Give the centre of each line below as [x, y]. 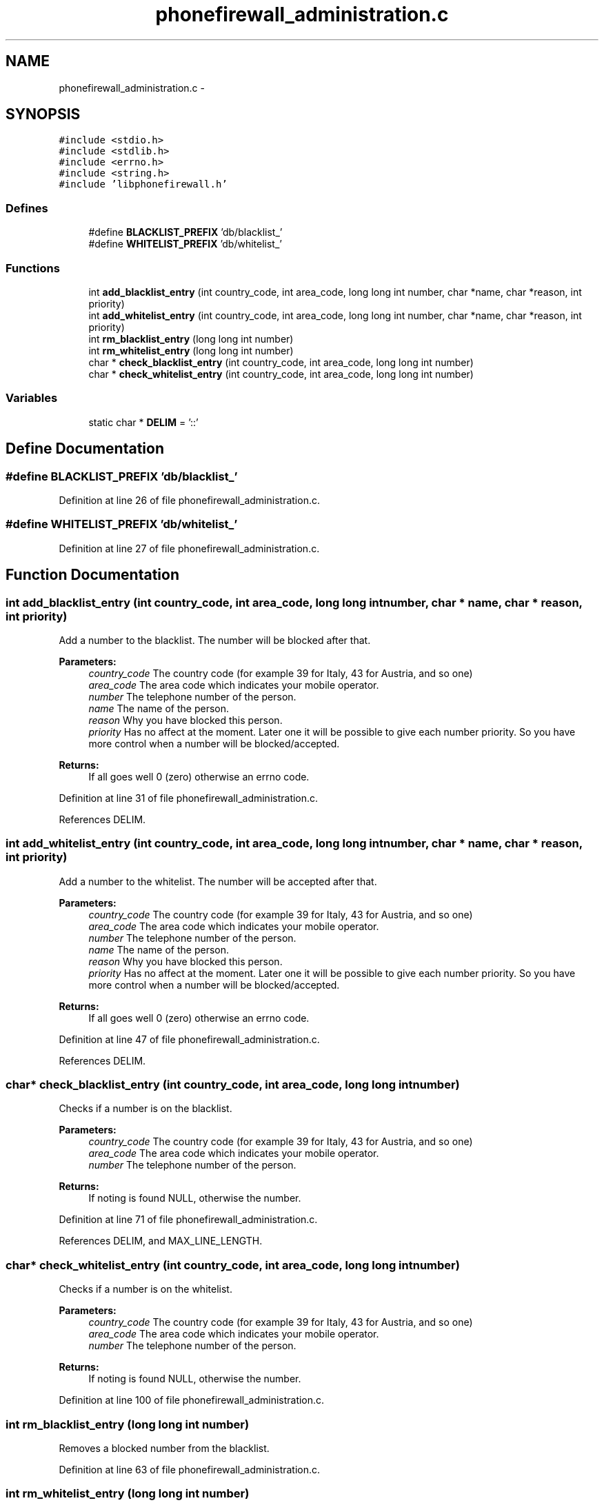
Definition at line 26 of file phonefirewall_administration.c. [189, 500]
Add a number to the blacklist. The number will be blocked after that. [215, 640]
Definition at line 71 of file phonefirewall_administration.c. [188, 1220]
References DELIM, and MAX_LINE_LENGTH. [161, 1241]
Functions [33, 268]
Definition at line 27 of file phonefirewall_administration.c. [189, 548]
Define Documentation [85, 449]
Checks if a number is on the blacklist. [145, 1109]
